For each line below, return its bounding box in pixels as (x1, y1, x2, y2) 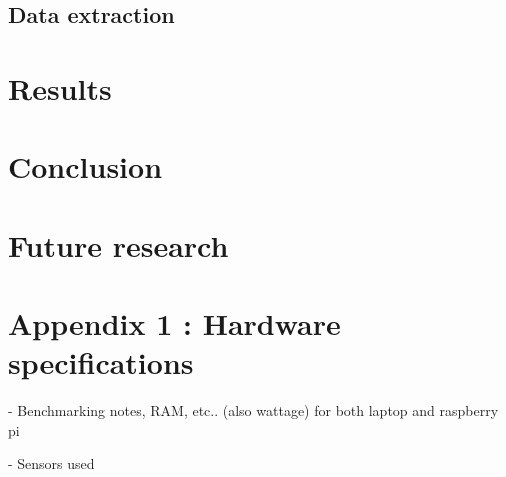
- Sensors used (8, 453, 95, 474)
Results (8, 67, 112, 108)
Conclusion (8, 146, 163, 187)
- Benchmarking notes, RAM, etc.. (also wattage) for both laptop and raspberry (8, 400, 499, 421)
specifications (8, 342, 194, 383)
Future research (8, 224, 229, 265)
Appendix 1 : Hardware (8, 303, 341, 344)
